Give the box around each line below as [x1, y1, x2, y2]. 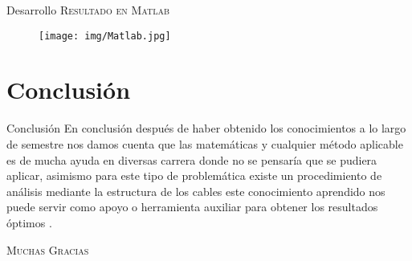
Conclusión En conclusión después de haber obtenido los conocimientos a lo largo [6, 120, 406, 137]
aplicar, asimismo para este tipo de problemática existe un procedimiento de [6, 167, 382, 184]
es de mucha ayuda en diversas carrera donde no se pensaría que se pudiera [6, 151, 377, 168]
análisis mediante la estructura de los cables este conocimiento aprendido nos [6, 182, 385, 199]
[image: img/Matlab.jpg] [39, 30, 171, 42]
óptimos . [6, 214, 52, 230]
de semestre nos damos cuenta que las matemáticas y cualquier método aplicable [6, 135, 403, 152]
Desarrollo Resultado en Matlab [6, 2, 169, 18]
